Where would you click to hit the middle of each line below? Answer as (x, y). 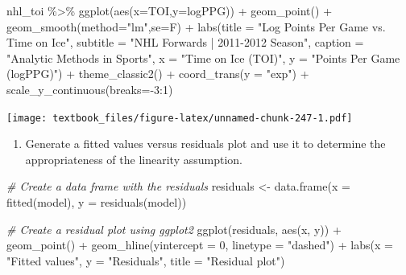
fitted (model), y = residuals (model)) (97, 202)
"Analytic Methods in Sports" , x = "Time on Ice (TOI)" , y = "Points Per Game (203, 57)
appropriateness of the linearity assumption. (134, 159)
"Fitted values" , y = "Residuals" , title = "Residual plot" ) (146, 260)
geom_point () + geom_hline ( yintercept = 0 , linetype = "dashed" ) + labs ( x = (200, 245)
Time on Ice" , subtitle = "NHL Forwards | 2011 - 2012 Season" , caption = (185, 42)
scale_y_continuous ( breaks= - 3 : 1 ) (90, 89)
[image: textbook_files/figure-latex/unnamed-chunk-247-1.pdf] (180, 118)
